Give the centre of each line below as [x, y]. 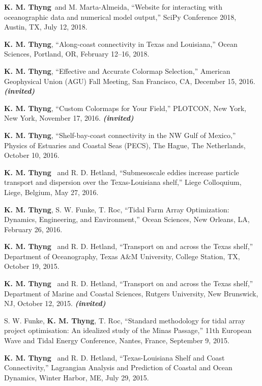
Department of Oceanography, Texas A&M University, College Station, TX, [122, 256]
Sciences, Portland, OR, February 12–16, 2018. [77, 54]
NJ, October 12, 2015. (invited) [55, 303]
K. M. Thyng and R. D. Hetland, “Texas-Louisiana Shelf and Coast [114, 357]
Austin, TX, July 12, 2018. [46, 27]
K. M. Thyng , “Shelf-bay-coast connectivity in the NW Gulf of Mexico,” [120, 135]
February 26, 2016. [33, 229]
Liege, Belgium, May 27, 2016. [51, 192]
